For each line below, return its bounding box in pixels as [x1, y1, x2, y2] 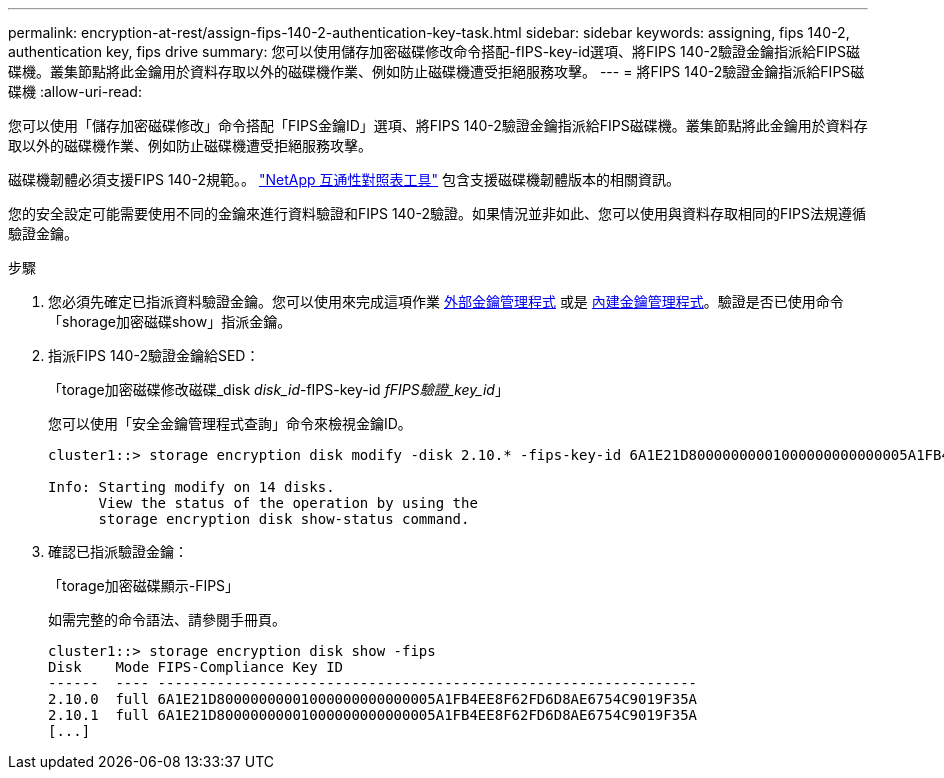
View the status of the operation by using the [98, 495, 478, 511]
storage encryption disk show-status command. [98, 511, 470, 527]
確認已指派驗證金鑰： [48, 543, 188, 560]
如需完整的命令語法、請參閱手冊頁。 [48, 611, 286, 628]
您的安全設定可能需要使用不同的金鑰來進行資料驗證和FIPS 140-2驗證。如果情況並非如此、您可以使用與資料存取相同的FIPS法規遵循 [8, 205, 866, 222]
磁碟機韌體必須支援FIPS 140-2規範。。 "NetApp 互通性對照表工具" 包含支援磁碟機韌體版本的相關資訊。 [8, 171, 680, 188]
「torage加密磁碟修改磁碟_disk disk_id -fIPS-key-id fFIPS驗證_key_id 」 [48, 381, 509, 398]
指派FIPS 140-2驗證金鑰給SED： [48, 347, 260, 364]
